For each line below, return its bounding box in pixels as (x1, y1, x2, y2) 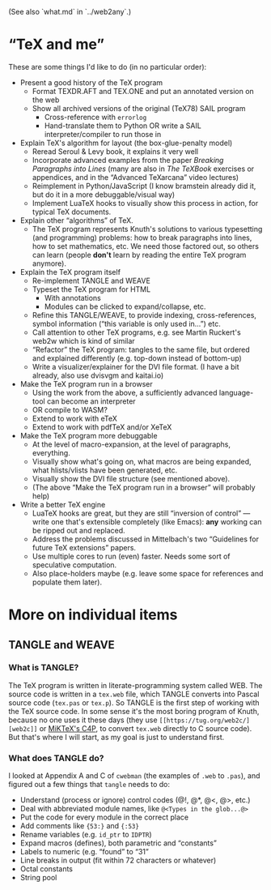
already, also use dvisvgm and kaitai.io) (32, 370, 164, 380)
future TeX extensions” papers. (32, 542, 136, 552)
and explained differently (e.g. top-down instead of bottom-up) (32, 353, 243, 363)
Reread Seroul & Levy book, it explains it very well (32, 146, 199, 156)
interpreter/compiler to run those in (44, 129, 162, 139)
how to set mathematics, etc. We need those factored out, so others (32, 241, 259, 250)
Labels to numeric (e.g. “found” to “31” (19, 847, 150, 857)
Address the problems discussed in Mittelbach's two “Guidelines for (32, 534, 259, 544)
